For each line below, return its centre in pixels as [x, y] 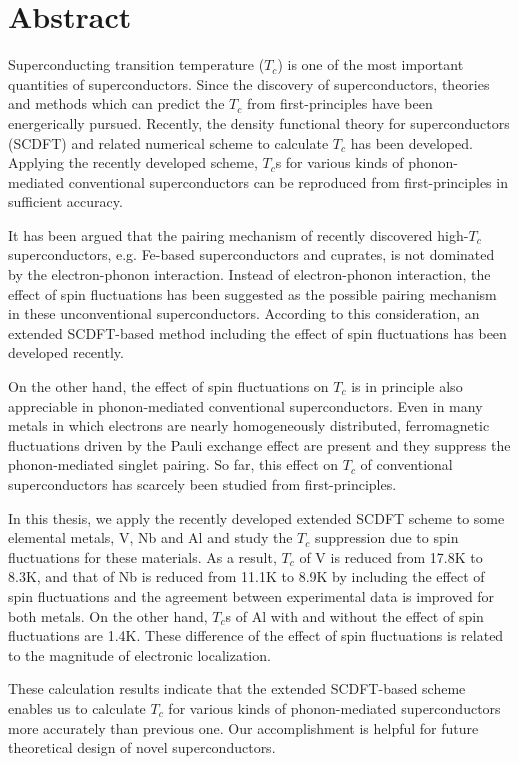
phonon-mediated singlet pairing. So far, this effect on [173, 464]
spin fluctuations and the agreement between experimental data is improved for [251, 595]
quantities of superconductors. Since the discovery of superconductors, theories [249, 83]
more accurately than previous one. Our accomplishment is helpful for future [243, 727]
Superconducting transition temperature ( [136, 64]
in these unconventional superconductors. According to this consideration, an [244, 313]
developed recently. [66, 352]
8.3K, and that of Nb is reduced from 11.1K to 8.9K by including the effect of [246, 576]
